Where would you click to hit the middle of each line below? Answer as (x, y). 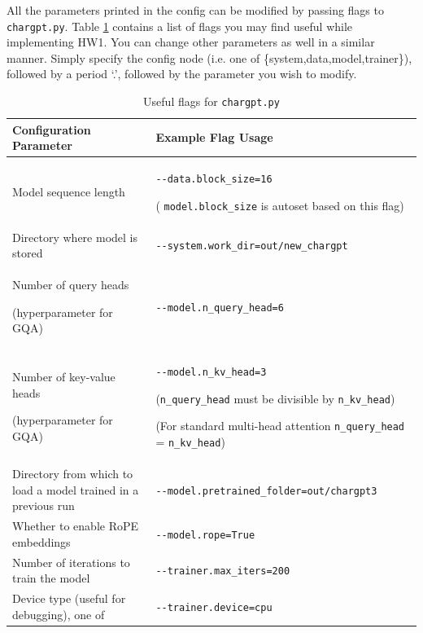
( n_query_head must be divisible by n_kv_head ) (275, 398)
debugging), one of (59, 614)
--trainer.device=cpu (214, 607)
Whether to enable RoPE (76, 526)
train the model (51, 578)
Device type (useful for (69, 598)
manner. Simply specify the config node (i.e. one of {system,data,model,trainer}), (209, 57)
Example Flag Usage (214, 137)
